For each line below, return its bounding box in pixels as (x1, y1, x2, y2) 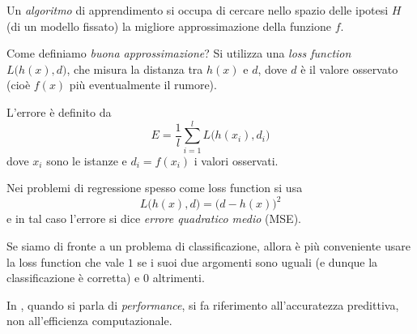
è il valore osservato (300, 60, 398, 77)
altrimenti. (152, 269, 205, 286)
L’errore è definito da (6, 103, 112, 120)
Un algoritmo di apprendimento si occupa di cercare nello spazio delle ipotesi (6, 2, 389, 18)
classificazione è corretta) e (6, 269, 140, 286)
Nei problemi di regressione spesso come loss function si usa (6, 179, 303, 196)
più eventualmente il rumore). (69, 76, 217, 93)
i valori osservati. (194, 152, 279, 169)
